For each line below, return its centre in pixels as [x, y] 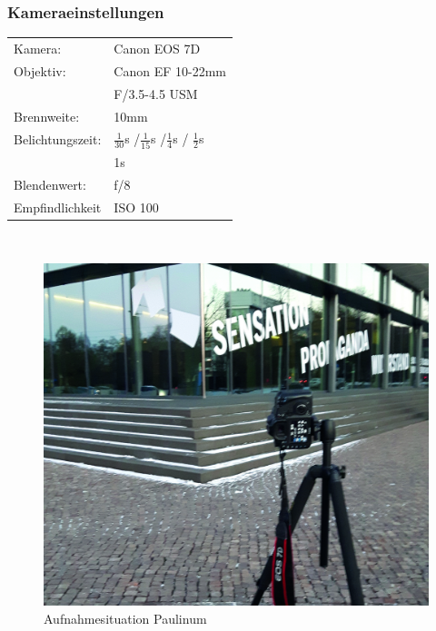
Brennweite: [47, 116]
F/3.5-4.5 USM [156, 93]
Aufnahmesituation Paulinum [125, 618]
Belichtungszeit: [58, 138]
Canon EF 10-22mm [170, 70]
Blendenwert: [50, 184]
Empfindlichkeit [58, 207]
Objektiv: [40, 70]
